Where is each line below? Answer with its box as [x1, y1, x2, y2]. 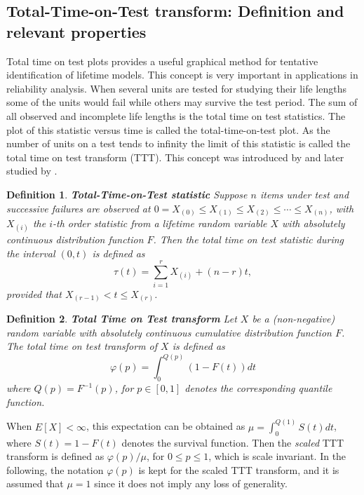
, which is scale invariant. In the [208, 449, 346, 463]
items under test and [259, 187, 349, 201]
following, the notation [6, 462, 104, 477]
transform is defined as [6, 449, 105, 463]
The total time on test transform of [6, 339, 158, 353]
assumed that [6, 476, 64, 491]
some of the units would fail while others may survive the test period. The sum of [6, 95, 358, 109]
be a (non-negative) [252, 311, 335, 326]
